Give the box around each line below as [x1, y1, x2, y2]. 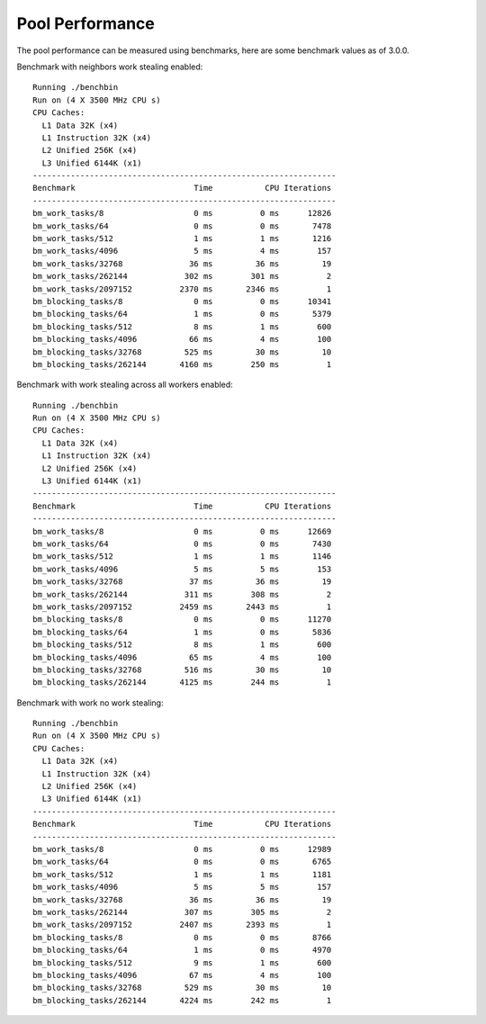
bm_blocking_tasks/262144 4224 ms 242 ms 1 [32, 995, 332, 1005]
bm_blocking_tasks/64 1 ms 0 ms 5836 [32, 626, 332, 637]
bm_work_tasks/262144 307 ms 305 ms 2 [32, 907, 332, 917]
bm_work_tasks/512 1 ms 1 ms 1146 [32, 552, 332, 561]
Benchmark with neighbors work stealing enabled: [16, 61, 203, 72]
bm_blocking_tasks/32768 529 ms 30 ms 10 [32, 983, 332, 993]
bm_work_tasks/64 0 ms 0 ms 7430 [32, 539, 332, 549]
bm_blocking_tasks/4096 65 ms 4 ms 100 [32, 652, 332, 662]
